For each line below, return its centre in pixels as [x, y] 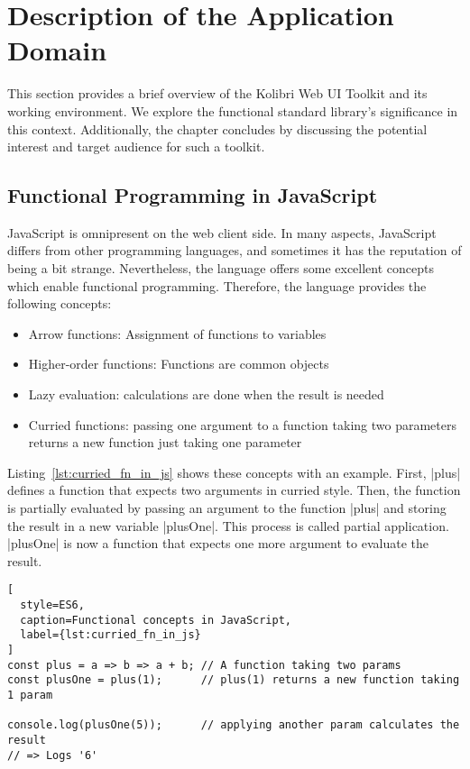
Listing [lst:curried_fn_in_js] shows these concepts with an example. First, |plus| [234, 472]
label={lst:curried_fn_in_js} [111, 635]
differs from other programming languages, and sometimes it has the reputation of [235, 250]
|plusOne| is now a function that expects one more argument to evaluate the [218, 543]
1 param [30, 695]
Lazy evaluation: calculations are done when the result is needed [206, 394]
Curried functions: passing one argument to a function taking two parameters [242, 424]
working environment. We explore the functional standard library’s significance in [233, 110]
